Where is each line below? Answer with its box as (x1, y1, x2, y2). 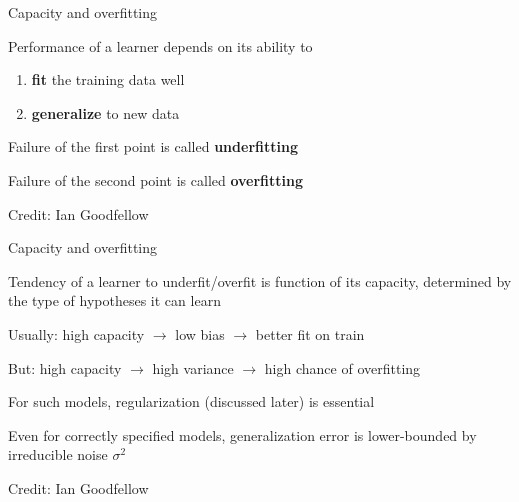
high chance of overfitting (264, 357, 421, 378)
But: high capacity (8, 357, 122, 378)
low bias (175, 323, 225, 344)
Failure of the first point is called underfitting (8, 136, 298, 157)
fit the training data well (31, 69, 185, 90)
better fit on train (255, 323, 365, 344)
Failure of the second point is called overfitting (8, 169, 304, 190)
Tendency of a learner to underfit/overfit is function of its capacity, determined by (8, 270, 512, 291)
